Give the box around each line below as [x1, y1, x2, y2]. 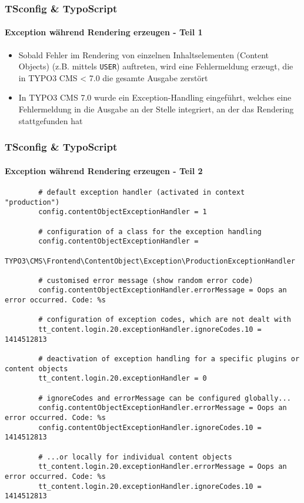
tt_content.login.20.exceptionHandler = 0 [38, 374, 207, 383]
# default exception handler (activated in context [38, 188, 245, 196]
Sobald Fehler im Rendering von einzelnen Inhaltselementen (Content [18, 48, 269, 61]
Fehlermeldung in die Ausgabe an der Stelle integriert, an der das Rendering [18, 103, 294, 115]
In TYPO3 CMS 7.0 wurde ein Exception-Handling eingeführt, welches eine [18, 91, 292, 104]
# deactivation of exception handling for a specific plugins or [38, 355, 300, 364]
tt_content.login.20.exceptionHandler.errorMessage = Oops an [38, 462, 287, 471]
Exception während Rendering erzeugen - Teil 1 [5, 26, 203, 38]
